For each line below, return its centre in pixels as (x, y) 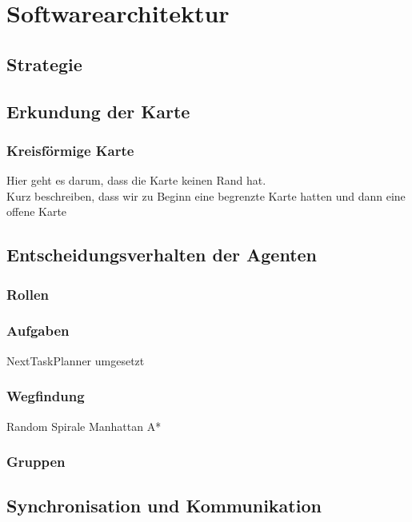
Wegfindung (46, 396)
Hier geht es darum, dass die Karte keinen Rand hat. (136, 180)
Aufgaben (38, 331)
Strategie (44, 64)
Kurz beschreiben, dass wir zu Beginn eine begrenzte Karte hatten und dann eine (206, 195)
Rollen (28, 294)
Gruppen (36, 462)
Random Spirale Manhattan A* (84, 426)
